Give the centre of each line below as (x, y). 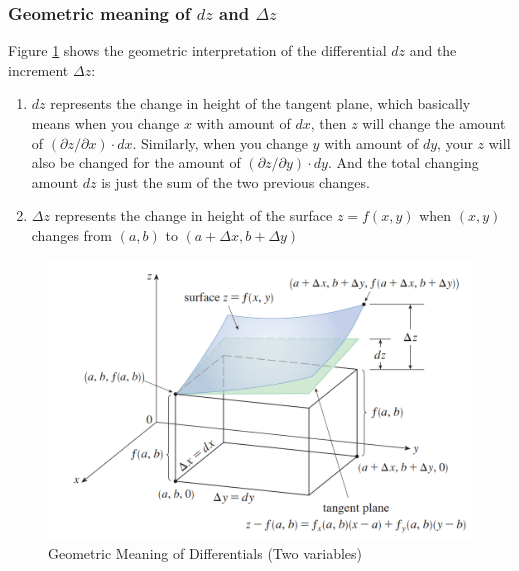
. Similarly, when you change (220, 142)
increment (38, 69)
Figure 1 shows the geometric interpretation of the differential (197, 50)
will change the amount (434, 123)
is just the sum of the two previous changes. (235, 181)
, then (328, 123)
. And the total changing (403, 162)
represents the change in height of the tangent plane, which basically (260, 103)
